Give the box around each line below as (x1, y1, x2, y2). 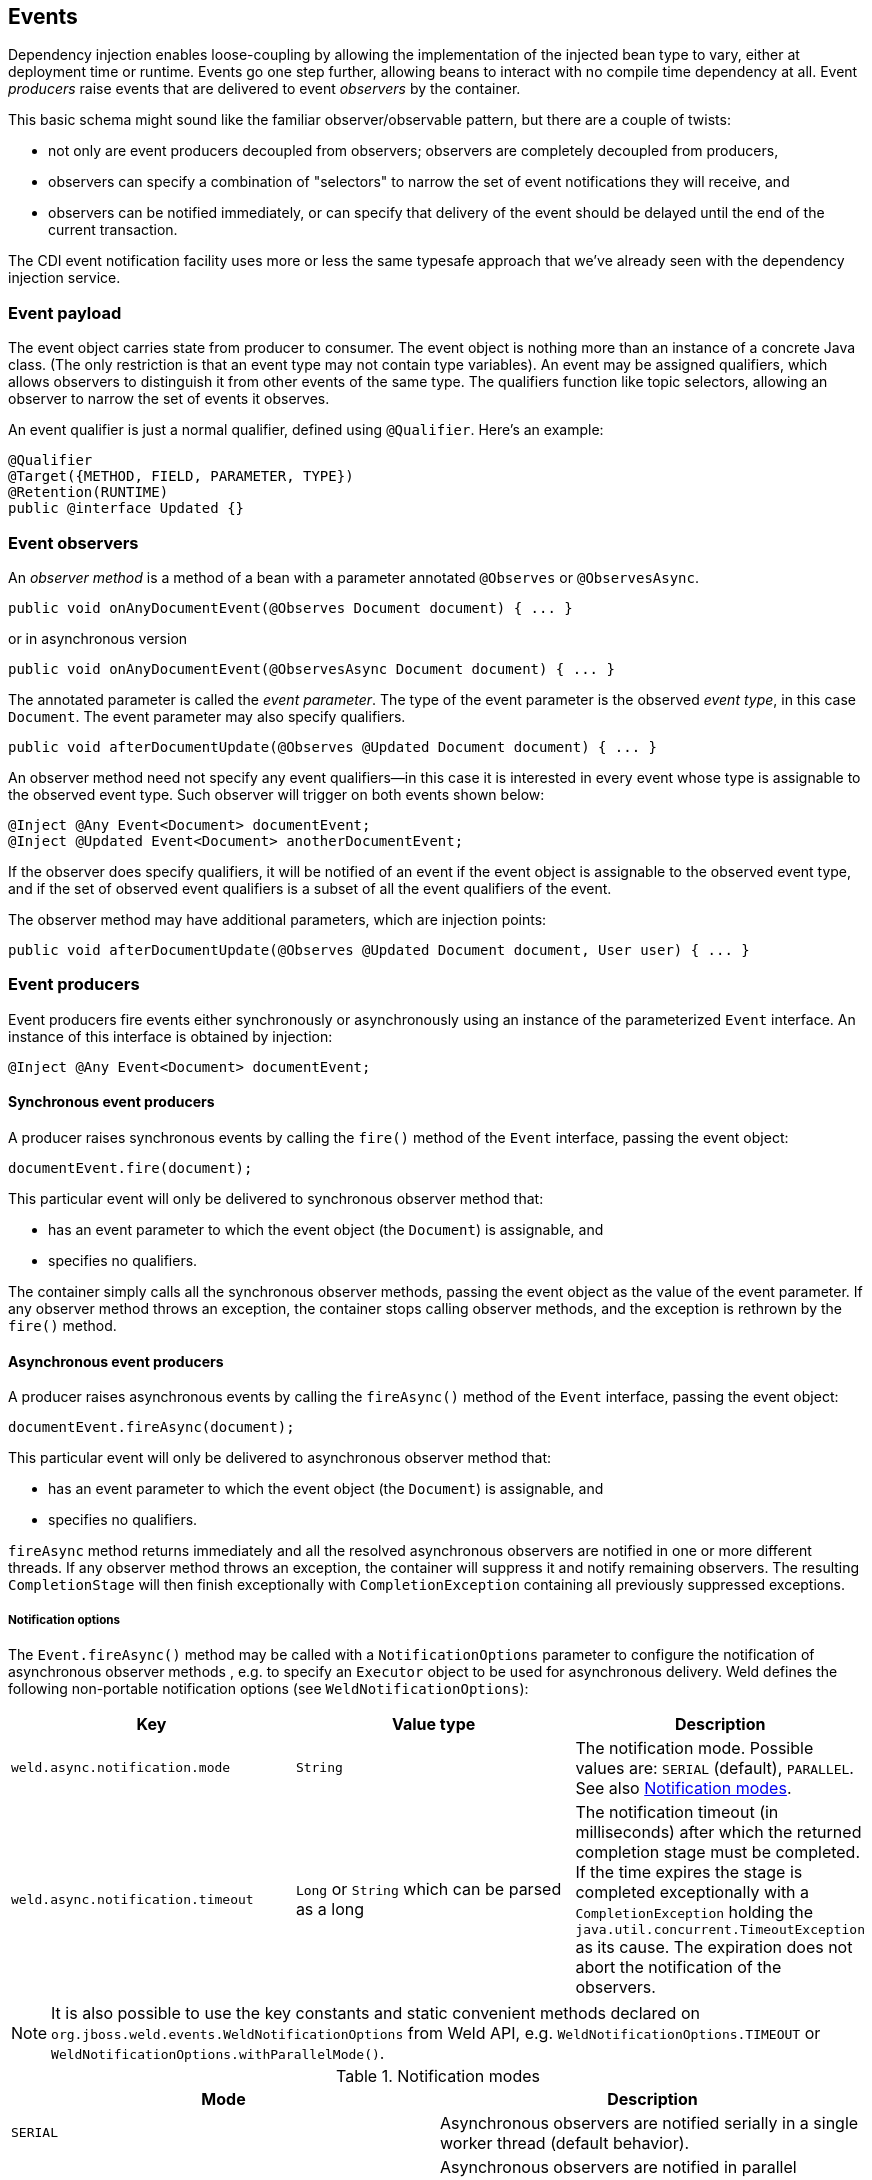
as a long (295, 1899, 365, 1920)
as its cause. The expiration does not (575, 1936, 853, 1957)
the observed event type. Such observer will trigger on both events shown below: (8, 785, 545, 803)
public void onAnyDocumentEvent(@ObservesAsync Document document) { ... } (8, 660, 615, 677)
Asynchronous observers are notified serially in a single (440, 2112, 859, 2133)
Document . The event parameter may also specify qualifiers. (8, 707, 406, 725)
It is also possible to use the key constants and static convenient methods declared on (51, 2002, 700, 2023)
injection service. (8, 269, 121, 287)
